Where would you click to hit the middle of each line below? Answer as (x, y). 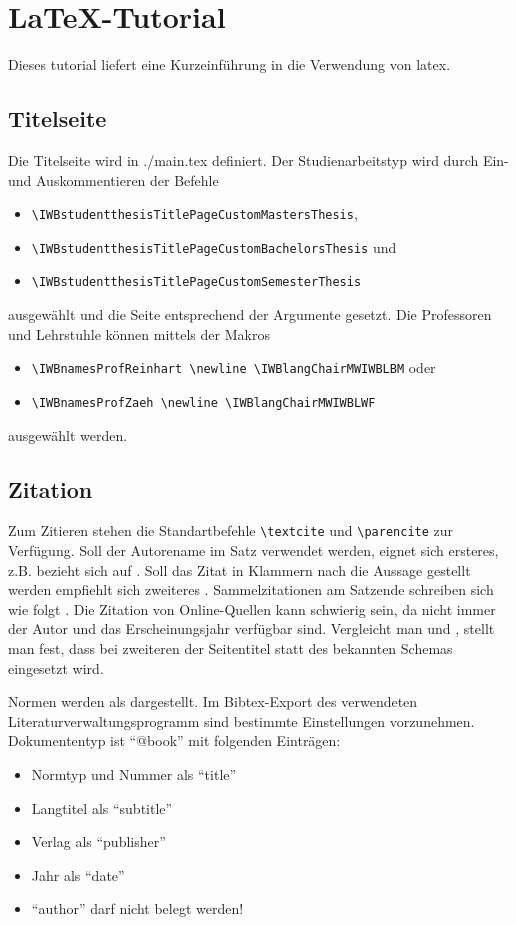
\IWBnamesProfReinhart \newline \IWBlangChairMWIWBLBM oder (233, 367)
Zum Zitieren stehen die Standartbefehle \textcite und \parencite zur (231, 530)
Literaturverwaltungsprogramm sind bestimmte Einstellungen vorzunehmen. (241, 720)
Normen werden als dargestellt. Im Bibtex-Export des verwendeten (213, 701)
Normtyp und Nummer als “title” (134, 773)
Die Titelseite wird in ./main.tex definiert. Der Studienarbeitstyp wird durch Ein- (258, 159)
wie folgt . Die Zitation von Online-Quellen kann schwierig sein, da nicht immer (252, 608)
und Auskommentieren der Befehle (113, 179)
